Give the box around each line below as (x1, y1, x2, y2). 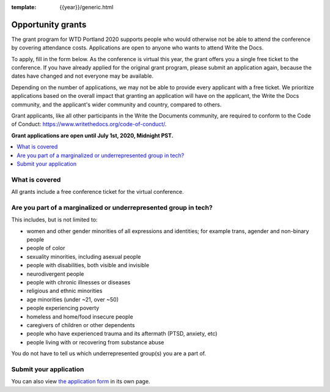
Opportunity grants (11, 19, 87, 30)
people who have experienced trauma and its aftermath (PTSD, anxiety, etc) (26, 330, 218, 338)
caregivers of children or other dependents (26, 321, 135, 328)
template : (11, 4, 37, 10)
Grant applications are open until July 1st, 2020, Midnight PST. (11, 131, 174, 139)
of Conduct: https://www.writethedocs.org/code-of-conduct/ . (11, 120, 167, 128)
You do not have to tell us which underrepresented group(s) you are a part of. (11, 350, 207, 357)
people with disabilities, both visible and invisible (26, 262, 150, 269)
